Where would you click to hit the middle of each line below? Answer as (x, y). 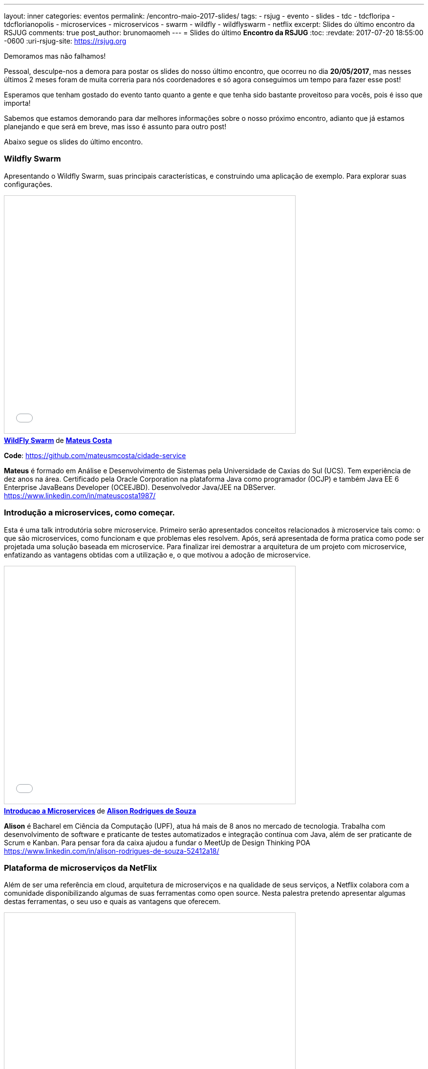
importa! (17, 103)
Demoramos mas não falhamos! (55, 56)
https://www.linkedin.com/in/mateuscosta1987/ (80, 495)
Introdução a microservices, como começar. (90, 513)
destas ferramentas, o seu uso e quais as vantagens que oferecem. (112, 902)
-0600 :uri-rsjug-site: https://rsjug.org (65, 41)
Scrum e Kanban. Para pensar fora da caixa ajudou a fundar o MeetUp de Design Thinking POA (157, 842)
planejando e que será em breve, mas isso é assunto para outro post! (115, 127)
